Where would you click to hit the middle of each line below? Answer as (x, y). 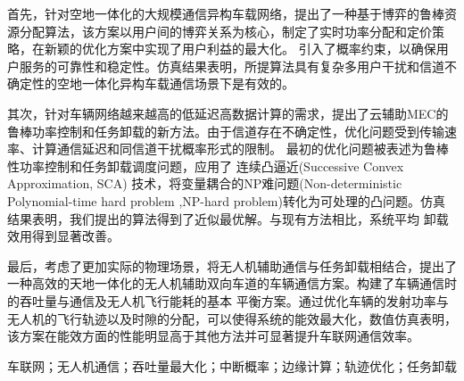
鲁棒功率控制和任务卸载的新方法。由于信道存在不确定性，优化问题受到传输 (226, 131)
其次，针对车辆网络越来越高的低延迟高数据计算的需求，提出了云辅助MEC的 (228, 113)
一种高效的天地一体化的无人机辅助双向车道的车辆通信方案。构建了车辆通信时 (232, 283)
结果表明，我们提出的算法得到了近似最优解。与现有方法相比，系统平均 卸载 (228, 218)
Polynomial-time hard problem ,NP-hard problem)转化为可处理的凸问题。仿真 (226, 200)
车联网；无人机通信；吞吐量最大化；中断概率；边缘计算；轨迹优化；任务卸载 (232, 365)
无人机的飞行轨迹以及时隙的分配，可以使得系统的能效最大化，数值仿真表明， (232, 318)
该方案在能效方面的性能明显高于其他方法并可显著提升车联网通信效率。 (213, 336)
